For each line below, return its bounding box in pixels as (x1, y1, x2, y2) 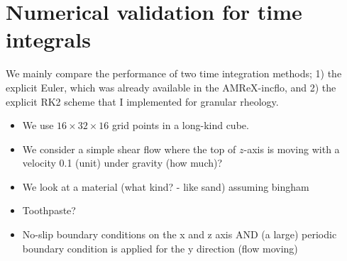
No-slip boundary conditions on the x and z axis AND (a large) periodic (22, 227, 337, 242)
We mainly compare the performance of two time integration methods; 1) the (6, 66, 342, 81)
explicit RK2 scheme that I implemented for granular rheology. (6, 94, 279, 109)
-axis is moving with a (243, 141, 340, 156)
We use (22, 118, 54, 133)
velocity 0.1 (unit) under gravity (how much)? (22, 155, 223, 170)
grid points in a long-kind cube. (111, 118, 249, 133)
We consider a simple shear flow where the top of (22, 141, 236, 156)
